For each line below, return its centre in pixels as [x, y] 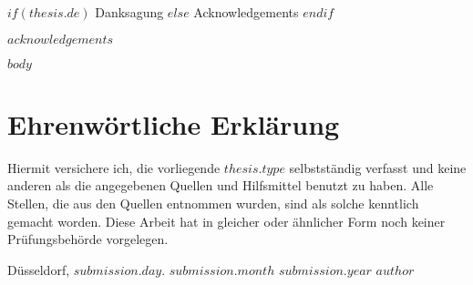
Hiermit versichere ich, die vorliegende [114, 167]
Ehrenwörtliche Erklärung [174, 123]
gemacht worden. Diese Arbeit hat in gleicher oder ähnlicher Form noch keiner [226, 221]
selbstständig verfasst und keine [378, 167]
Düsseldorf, [39, 269]
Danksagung [129, 12]
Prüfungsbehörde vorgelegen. [88, 239]
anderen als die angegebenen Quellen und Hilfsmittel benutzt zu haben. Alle [221, 185]
